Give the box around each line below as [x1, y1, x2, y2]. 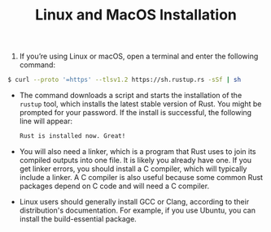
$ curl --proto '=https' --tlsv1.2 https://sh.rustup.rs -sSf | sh [7, 75, 242, 84]
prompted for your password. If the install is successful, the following [19, 108, 252, 118]
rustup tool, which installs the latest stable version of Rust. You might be [19, 99, 262, 109]
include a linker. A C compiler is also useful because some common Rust [19, 172, 264, 182]
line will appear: [19, 116, 72, 127]
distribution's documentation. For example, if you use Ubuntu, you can [19, 205, 256, 215]
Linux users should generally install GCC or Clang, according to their [19, 196, 250, 206]
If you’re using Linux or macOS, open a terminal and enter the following [19, 51, 259, 62]
